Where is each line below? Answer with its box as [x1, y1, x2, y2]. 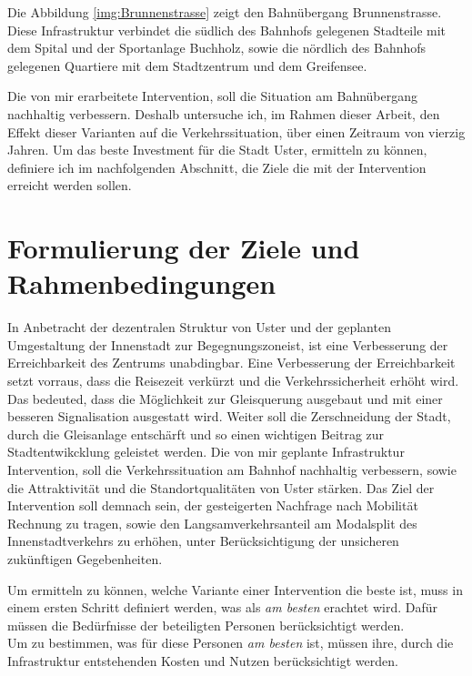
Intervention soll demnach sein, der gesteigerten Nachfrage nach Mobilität [7, 496, 418, 515]
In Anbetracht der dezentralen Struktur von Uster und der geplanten [7, 318, 391, 337]
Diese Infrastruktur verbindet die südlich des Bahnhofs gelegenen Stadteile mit [7, 20, 447, 39]
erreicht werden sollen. [7, 176, 132, 195]
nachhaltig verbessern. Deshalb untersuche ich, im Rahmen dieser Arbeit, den [7, 104, 440, 123]
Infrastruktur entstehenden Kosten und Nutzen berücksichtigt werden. [7, 651, 398, 670]
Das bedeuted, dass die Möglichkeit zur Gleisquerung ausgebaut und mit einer [7, 388, 443, 408]
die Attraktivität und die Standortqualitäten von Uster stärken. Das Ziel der [7, 478, 435, 497]
